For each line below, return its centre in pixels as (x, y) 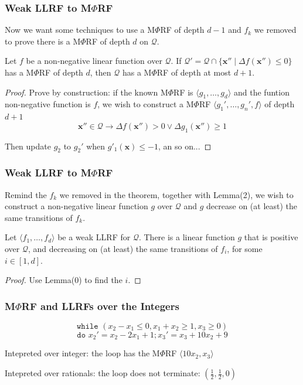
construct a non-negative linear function (76, 206)
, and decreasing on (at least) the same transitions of (123, 248)
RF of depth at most (194, 72)
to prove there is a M (43, 41)
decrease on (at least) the (252, 206)
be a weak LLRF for (94, 237)
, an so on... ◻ (185, 146)
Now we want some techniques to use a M (80, 30)
